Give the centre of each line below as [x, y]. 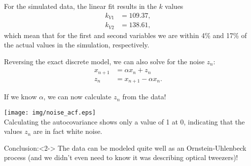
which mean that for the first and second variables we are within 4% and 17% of [125, 35]
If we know [20, 97]
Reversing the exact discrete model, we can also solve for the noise [104, 61]
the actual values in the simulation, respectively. [77, 45]
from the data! [144, 97]
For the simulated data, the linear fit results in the [80, 6]
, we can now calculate [77, 97]
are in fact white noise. [68, 131]
